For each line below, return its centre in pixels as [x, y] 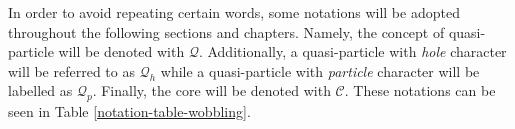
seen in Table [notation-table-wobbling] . [129, 111]
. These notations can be [420, 90]
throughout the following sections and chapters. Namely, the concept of [226, 31]
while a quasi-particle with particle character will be [320, 70]
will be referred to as [71, 70]
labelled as [40, 90]
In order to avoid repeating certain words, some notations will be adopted [234, 12]
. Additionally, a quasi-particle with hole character [352, 51]
